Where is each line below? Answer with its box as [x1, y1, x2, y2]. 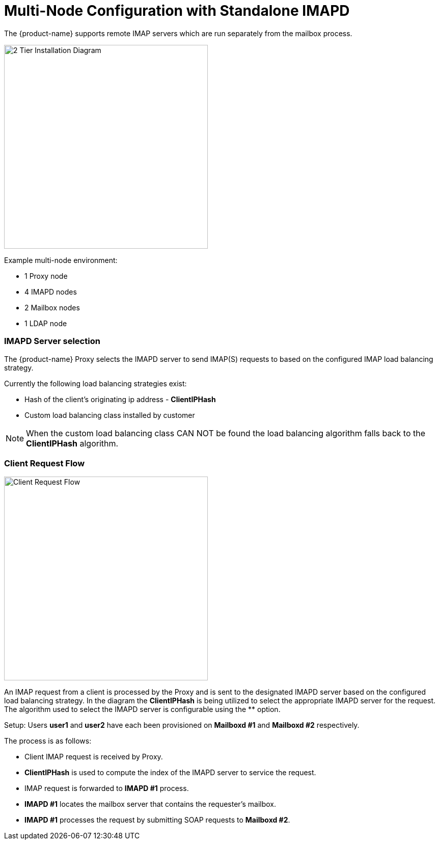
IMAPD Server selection [4, 336, 100, 347]
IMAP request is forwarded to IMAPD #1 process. [24, 784, 189, 793]
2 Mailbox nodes [24, 303, 80, 312]
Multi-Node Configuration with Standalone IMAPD [4, 2, 350, 19]
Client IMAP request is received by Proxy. [24, 752, 163, 761]
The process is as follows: [4, 736, 92, 746]
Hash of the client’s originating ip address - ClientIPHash [24, 394, 216, 404]
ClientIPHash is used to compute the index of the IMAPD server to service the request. [24, 768, 316, 777]
